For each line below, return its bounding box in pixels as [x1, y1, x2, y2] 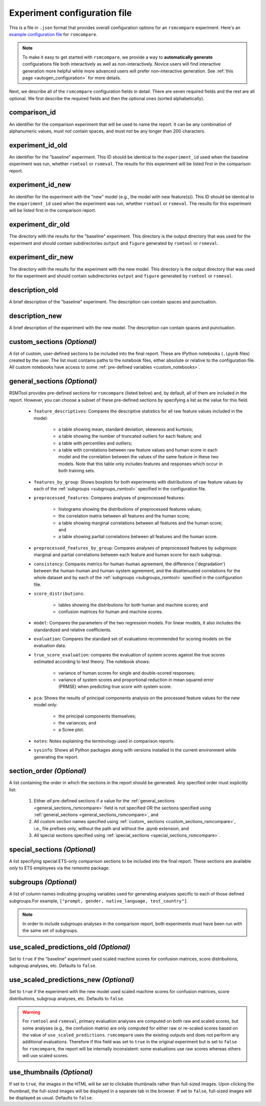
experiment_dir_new [9, 253, 74, 261]
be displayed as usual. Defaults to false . [9, 1095, 93, 1101]
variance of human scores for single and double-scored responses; [58, 670, 196, 676]
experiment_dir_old [9, 220, 70, 229]
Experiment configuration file [9, 7, 132, 18]
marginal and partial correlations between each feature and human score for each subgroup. [33, 552, 222, 558]
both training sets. [58, 468, 96, 474]
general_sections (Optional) [9, 377, 97, 385]
